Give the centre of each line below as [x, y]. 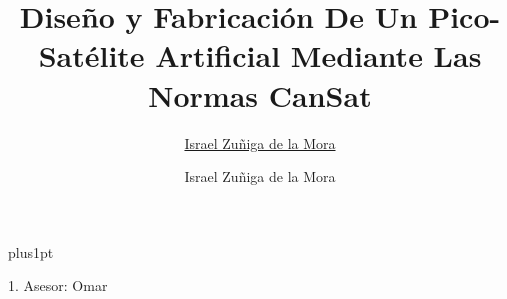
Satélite [91, 55]
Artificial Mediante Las [318, 55]
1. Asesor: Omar [58, 285]
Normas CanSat [260, 94]
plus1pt [31, 251]
